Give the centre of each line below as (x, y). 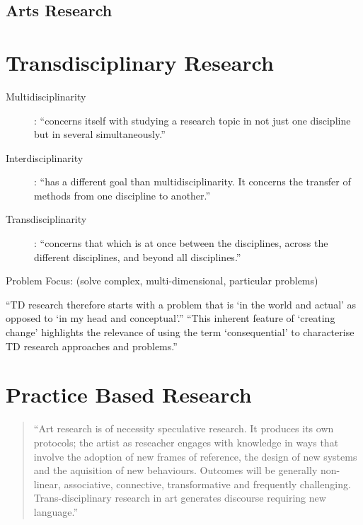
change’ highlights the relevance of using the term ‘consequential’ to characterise (180, 332)
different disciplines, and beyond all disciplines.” (138, 256)
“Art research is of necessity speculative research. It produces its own (184, 428)
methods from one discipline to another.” (122, 195)
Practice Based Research (129, 394)
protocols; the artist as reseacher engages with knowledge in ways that (186, 442)
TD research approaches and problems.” (92, 346)
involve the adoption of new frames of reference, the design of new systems (195, 456)
